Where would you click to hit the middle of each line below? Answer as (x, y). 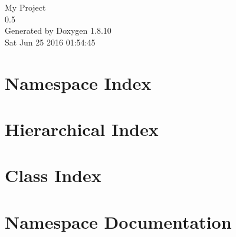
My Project (25, 7)
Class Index (53, 175)
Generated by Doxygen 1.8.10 (58, 30)
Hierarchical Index (82, 129)
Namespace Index (78, 82)
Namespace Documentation (118, 221)
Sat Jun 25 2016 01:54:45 (50, 42)
